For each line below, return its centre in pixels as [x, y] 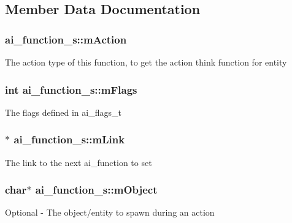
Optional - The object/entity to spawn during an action [110, 212]
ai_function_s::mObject [96, 190]
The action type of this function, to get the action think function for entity [146, 62]
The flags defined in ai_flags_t [63, 112]
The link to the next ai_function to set [79, 162]
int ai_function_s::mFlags [71, 89]
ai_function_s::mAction [66, 39]
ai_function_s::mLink [69, 139]
